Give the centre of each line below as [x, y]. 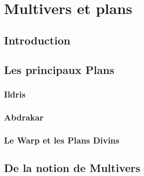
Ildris [15, 94]
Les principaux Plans [59, 69]
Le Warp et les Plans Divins [62, 140]
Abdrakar [24, 117]
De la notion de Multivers [72, 167]
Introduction [37, 40]
